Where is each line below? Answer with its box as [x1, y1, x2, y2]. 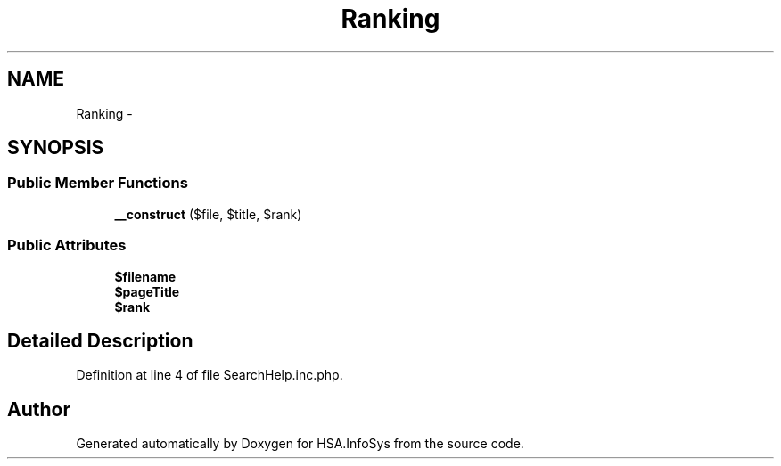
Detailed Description [7, 329, 193, 352]
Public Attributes [7, 236, 127, 255]
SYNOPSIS [7, 136, 104, 159]
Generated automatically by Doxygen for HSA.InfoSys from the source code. [76, 436, 524, 452]
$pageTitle [114, 283, 180, 299]
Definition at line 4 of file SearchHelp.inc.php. [76, 367, 343, 383]
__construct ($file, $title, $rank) [114, 206, 302, 222]
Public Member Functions [7, 174, 188, 192]
